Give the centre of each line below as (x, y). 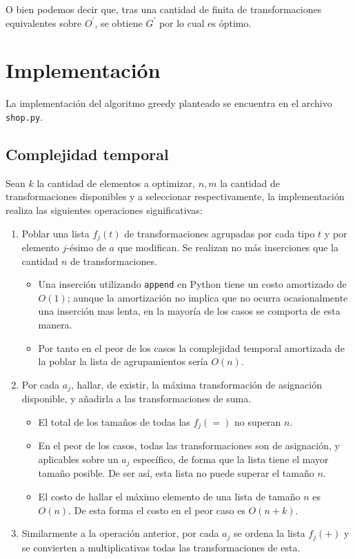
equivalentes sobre (44, 22)
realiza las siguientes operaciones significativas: (104, 209)
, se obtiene (119, 22)
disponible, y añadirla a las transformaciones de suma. (136, 399)
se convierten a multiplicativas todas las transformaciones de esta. (161, 547)
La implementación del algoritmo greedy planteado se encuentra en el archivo (169, 103)
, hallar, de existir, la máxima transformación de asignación (197, 384)
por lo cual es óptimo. (205, 22)
